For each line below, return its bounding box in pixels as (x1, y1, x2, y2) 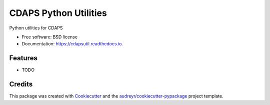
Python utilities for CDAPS (9, 25, 63, 31)
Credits (9, 80, 33, 89)
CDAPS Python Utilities (9, 7, 107, 18)
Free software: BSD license (21, 34, 77, 40)
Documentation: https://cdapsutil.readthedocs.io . (21, 41, 123, 47)
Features (9, 54, 37, 62)
